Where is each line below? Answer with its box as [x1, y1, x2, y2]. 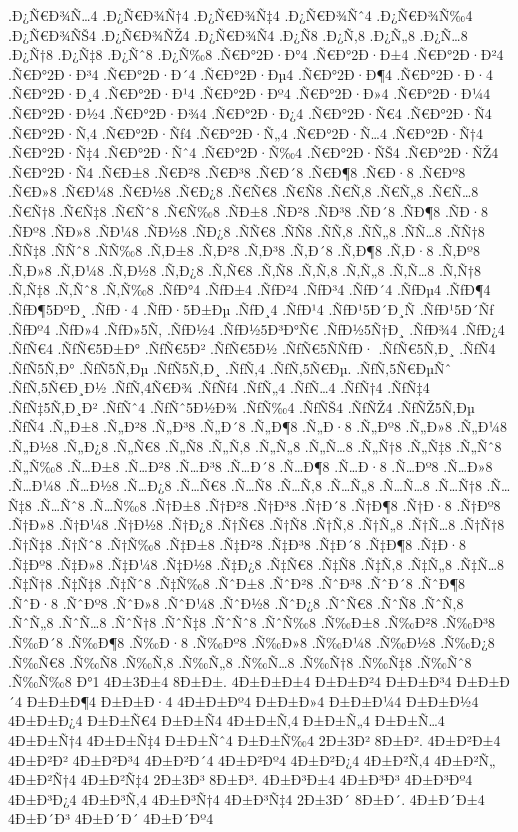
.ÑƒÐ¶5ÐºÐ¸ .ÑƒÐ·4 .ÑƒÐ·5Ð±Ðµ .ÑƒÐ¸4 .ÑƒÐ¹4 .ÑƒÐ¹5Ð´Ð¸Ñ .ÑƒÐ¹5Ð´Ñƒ [8, 298, 494, 319]
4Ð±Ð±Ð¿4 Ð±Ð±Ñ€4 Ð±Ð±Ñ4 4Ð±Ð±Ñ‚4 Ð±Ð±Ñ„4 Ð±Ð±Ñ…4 [8, 710, 445, 731]
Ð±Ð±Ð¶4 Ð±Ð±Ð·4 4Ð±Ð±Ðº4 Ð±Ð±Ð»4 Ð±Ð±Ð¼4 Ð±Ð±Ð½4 [26, 690, 479, 711]
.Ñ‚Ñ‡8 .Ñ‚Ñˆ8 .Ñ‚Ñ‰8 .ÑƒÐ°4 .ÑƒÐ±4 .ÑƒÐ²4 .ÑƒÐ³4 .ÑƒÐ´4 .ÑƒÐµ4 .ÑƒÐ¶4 [8, 279, 491, 300]
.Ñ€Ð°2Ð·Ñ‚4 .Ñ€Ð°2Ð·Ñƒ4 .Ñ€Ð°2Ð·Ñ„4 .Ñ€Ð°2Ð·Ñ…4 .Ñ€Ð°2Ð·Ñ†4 [8, 122, 484, 143]
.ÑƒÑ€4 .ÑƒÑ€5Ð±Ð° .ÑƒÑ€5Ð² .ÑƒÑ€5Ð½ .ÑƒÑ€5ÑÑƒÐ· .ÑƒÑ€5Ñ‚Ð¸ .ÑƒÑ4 [8, 338, 496, 359]
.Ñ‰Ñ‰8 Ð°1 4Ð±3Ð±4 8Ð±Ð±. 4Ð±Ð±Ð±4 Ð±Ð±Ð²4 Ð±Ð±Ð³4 [8, 671, 452, 692]
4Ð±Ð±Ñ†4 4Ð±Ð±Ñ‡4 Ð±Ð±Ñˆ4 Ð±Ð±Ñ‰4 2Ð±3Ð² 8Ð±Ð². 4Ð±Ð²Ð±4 [8, 729, 501, 750]
